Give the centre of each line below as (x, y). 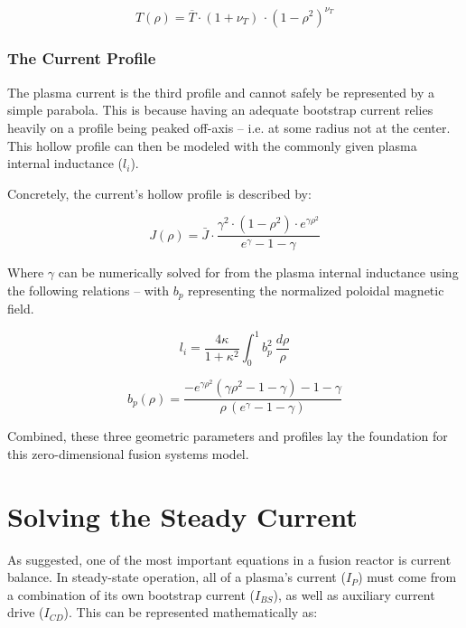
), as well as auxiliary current (354, 594)
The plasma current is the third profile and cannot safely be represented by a (221, 92)
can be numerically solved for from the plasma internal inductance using (258, 272)
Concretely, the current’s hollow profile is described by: (159, 193)
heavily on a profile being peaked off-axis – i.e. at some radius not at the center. (229, 127)
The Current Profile (82, 58)
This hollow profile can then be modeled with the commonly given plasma (212, 145)
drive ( (26, 612)
